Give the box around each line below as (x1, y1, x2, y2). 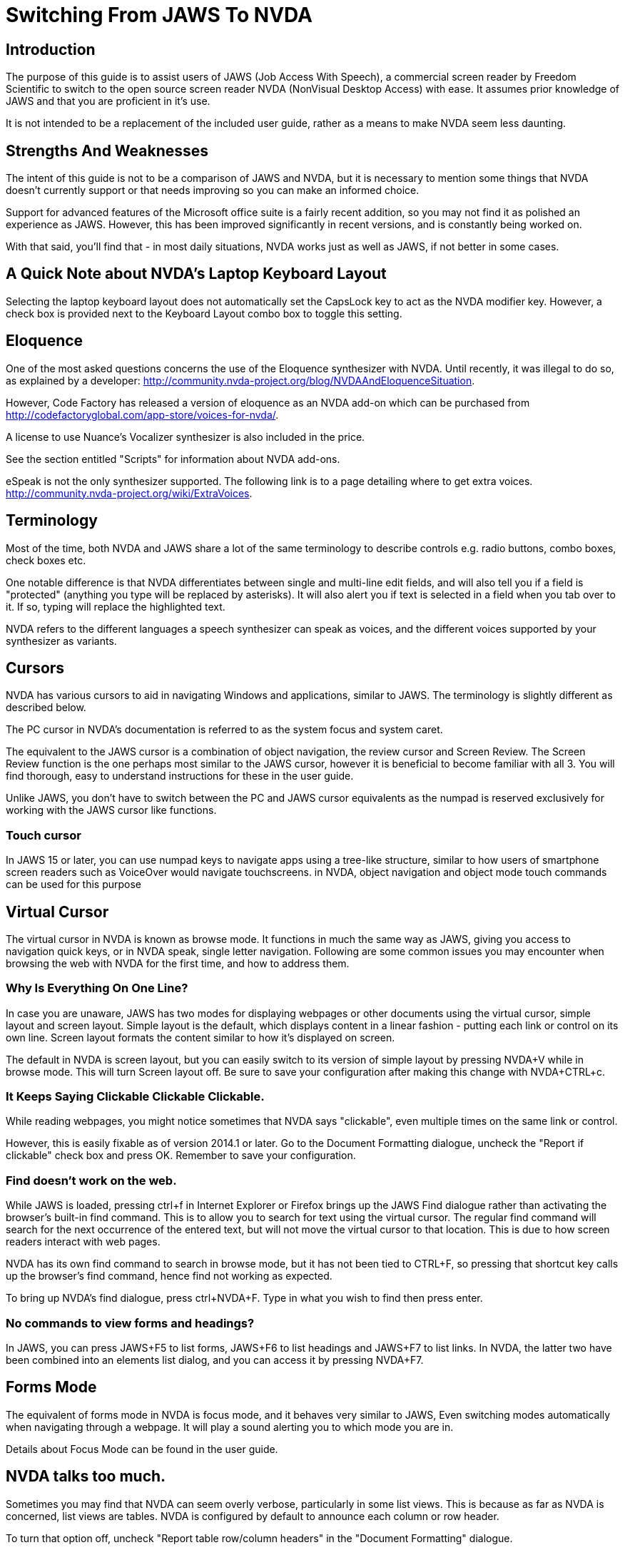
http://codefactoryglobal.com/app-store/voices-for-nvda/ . (6, 408, 279, 421)
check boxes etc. (6, 554, 86, 566)
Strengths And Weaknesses (6, 141, 209, 160)
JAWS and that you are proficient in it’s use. (6, 95, 210, 108)
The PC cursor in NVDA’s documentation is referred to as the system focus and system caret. (6, 723, 443, 736)
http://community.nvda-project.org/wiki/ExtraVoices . (6, 486, 253, 499)
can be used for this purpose (6, 878, 142, 891)
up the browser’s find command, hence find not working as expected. (6, 1270, 332, 1283)
